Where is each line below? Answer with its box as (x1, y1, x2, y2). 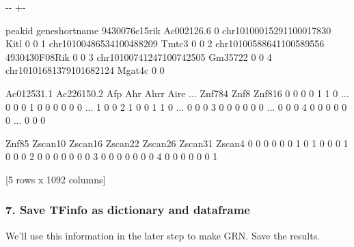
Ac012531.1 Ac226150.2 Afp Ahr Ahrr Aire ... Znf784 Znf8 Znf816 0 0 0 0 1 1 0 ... (5, 86, 349, 100)
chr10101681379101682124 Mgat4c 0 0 (5, 63, 165, 77)
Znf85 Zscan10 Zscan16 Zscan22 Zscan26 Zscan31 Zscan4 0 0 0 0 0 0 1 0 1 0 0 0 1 (5, 135, 349, 150)
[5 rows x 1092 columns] (5, 172, 106, 186)
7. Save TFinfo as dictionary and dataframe (5, 201, 250, 218)
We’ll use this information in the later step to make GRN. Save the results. (5, 228, 321, 242)
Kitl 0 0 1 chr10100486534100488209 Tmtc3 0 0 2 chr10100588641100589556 (5, 36, 325, 51)
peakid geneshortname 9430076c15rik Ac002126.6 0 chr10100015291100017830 (5, 23, 331, 37)
